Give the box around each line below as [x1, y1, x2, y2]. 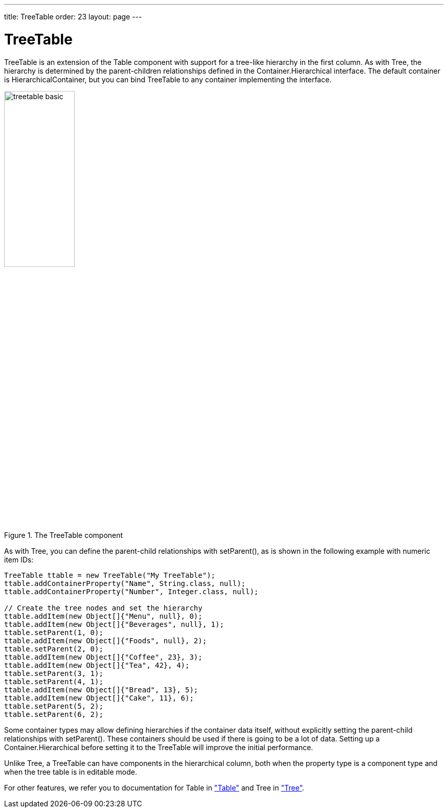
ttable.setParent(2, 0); [4, 645, 103, 653]
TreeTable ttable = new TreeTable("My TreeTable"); [4, 571, 216, 580]
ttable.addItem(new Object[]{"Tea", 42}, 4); [4, 661, 190, 670]
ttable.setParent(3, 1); [4, 669, 103, 678]
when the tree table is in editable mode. [4, 768, 137, 777]
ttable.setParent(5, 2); [4, 702, 103, 711]
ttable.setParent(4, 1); [4, 678, 103, 686]
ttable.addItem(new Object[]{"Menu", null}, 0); [4, 612, 203, 621]
